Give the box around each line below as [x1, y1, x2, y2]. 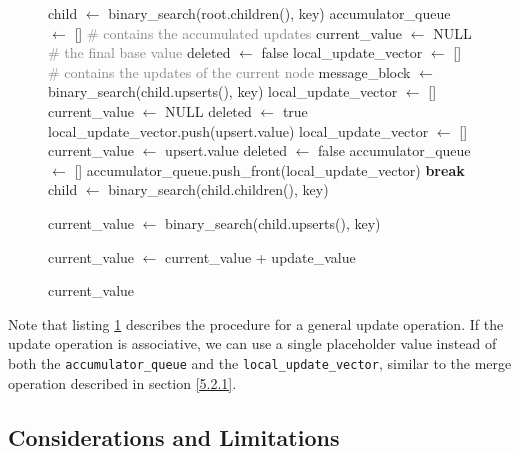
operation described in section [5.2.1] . [8, 372, 237, 393]
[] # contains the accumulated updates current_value [74, 22, 403, 43]
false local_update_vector [261, 42, 423, 63]
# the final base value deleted [48, 42, 231, 63]
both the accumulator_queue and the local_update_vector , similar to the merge [8, 352, 512, 373]
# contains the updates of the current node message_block [48, 61, 411, 82]
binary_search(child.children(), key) [108, 179, 329, 200]
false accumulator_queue [318, 140, 471, 161]
